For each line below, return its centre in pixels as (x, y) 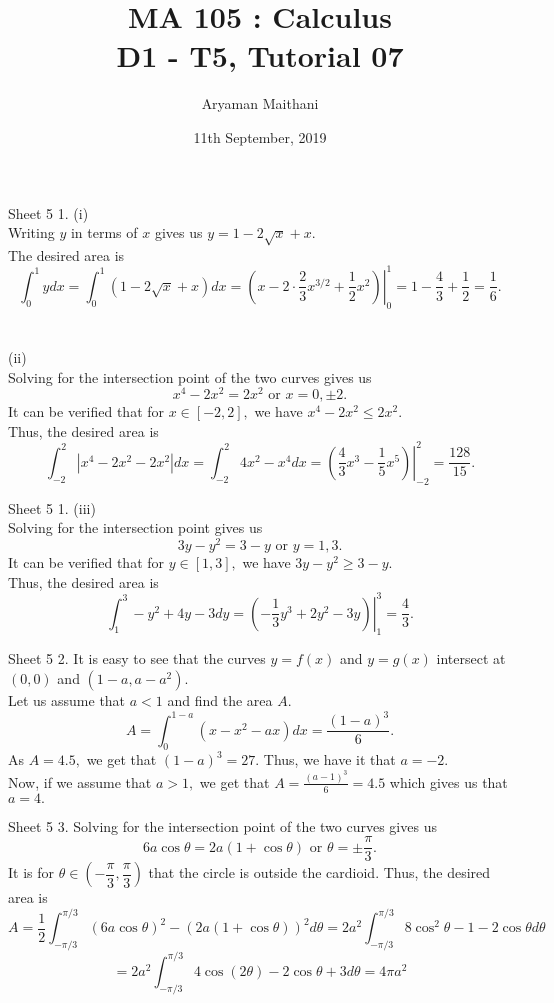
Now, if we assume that (80, 781)
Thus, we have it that (329, 759)
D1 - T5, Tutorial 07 (260, 55)
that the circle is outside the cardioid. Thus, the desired (319, 872)
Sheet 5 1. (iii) (52, 507)
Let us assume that (67, 700)
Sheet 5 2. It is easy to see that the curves (137, 658)
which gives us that (448, 781)
